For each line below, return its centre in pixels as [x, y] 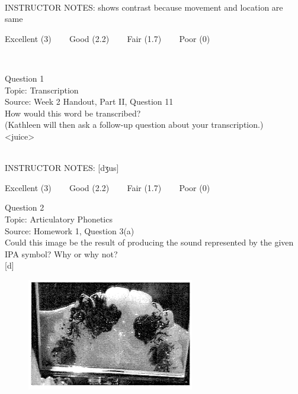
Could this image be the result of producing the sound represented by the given [149, 242]
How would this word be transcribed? [73, 113]
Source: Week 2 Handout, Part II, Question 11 [89, 101]
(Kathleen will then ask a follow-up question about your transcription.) [134, 125]
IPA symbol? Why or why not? [61, 253]
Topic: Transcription [42, 90]
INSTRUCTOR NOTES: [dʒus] [62, 168]
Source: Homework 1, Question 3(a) [70, 230]
